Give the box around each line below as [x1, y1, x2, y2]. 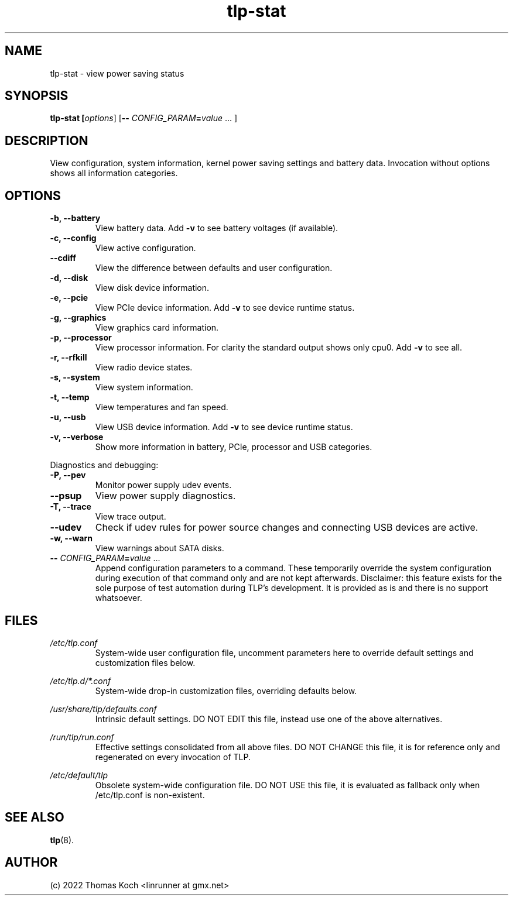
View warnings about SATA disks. [95, 543, 224, 554]
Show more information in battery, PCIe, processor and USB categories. [95, 442, 372, 452]
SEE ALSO [5, 810, 64, 825]
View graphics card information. [95, 322, 219, 333]
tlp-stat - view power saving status [50, 68, 184, 78]
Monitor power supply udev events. [95, 480, 232, 490]
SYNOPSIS [5, 88, 69, 104]
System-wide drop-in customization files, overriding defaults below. [95, 685, 357, 696]
